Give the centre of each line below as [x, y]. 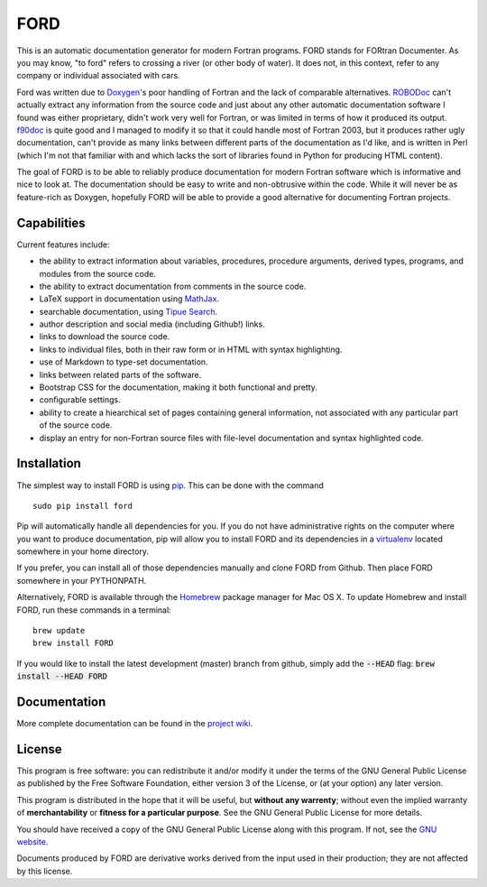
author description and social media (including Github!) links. [152, 324]
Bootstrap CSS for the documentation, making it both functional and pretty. [178, 387]
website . [32, 841]
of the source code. [76, 425]
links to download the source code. [105, 337]
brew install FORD [74, 643]
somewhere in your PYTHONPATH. [82, 580]
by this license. [45, 871]
